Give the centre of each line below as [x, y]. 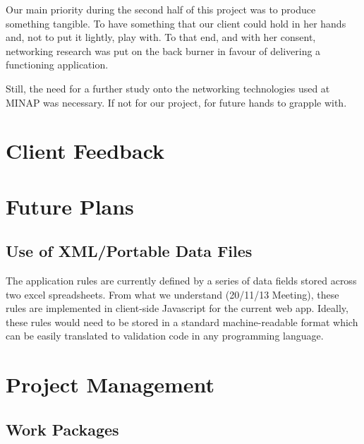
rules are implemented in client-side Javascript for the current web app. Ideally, [177, 308]
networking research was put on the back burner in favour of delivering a [163, 50]
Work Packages [62, 429]
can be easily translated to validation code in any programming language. [165, 336]
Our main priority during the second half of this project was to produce [161, 9]
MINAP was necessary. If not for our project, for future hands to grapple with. [176, 102]
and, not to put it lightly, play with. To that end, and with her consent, [161, 37]
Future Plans [70, 206]
